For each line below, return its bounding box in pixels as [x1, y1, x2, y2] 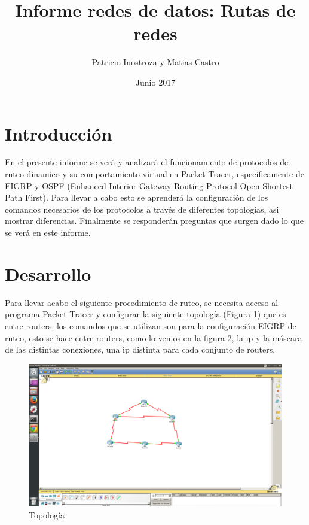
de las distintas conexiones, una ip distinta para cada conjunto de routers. [5, 343, 276, 356]
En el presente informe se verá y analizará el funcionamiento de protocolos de [5, 156, 289, 168]
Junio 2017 [135, 75, 176, 88]
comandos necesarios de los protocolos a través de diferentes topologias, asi [5, 202, 279, 215]
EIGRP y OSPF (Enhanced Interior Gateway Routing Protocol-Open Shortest [5, 179, 293, 192]
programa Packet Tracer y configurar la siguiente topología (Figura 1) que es [5, 308, 286, 320]
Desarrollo [5, 261, 91, 286]
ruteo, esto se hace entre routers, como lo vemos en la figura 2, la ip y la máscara [5, 331, 302, 344]
